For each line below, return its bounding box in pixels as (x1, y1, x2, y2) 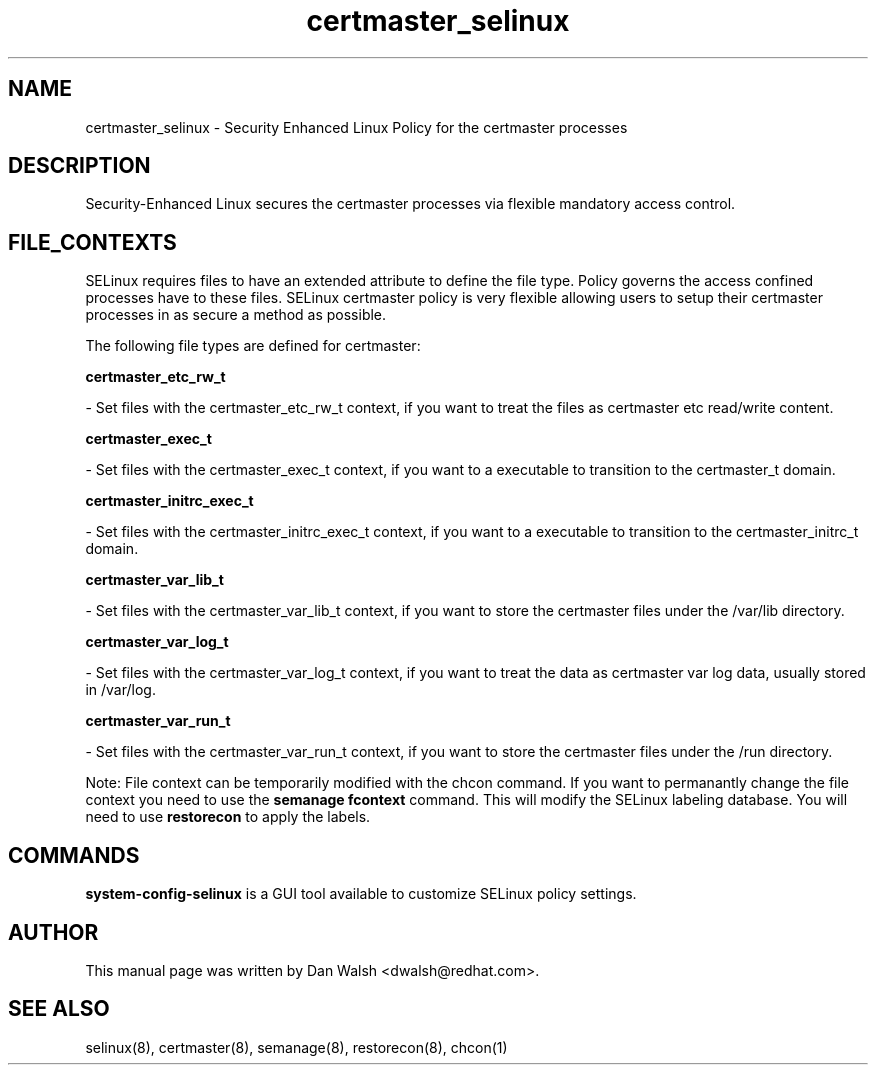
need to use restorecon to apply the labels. (85, 808, 371, 826)
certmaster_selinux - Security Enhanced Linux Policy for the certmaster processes (85, 118, 628, 136)
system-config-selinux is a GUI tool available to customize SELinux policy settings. (85, 885, 637, 903)
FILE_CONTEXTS (8, 229, 177, 255)
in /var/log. (85, 681, 156, 699)
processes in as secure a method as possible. (85, 306, 387, 324)
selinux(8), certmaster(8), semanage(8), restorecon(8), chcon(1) (85, 1038, 508, 1056)
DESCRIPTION (8, 153, 151, 179)
